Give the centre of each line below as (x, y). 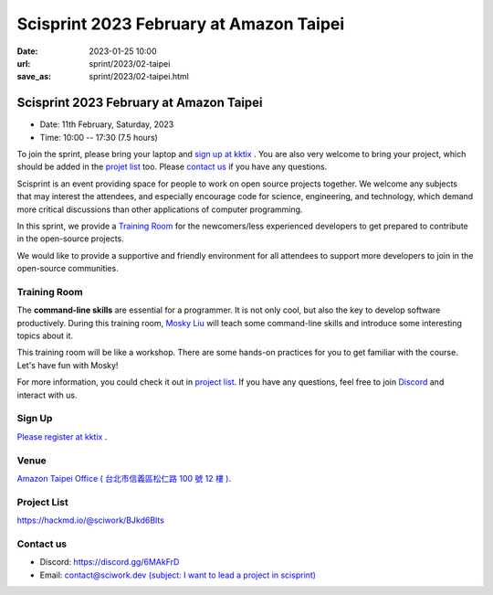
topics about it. (45, 336)
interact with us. (47, 395)
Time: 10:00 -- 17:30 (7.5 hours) (99, 137)
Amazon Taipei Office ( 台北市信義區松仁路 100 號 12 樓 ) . (124, 478)
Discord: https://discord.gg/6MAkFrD (110, 562)
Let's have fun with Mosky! (68, 365)
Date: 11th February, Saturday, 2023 (107, 124)
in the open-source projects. (71, 239)
